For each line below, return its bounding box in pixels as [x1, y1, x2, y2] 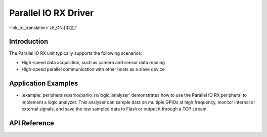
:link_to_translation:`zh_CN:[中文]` [9, 25, 78, 31]
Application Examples [9, 79, 79, 88]
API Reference [9, 119, 54, 127]
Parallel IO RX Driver [9, 7, 94, 18]
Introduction [9, 37, 48, 46]
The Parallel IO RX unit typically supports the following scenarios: [9, 50, 142, 56]
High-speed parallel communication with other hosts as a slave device [21, 67, 165, 72]
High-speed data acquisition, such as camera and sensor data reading [21, 59, 165, 65]
